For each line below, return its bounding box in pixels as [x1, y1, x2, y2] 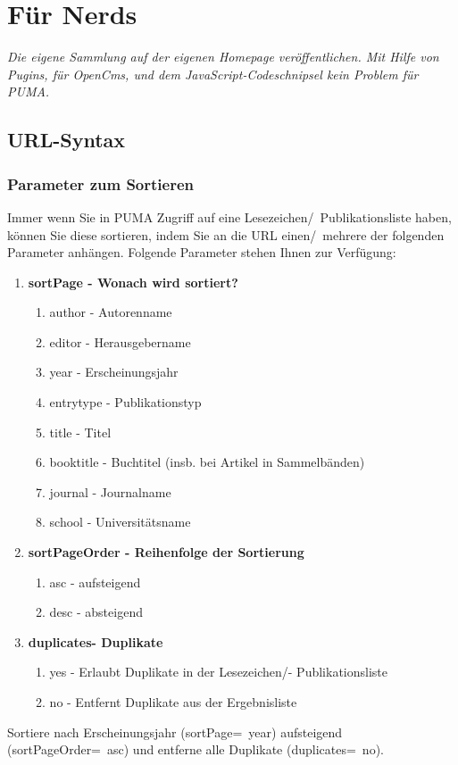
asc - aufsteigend [49, 572, 141, 591]
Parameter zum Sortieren [7, 172, 194, 195]
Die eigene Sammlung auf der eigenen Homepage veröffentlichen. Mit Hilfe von [7, 47, 439, 66]
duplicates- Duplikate [28, 632, 163, 651]
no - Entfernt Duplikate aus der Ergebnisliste [49, 693, 297, 711]
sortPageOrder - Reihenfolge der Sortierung [28, 543, 304, 561]
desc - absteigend [49, 603, 143, 621]
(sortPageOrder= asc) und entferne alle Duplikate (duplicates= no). [7, 740, 384, 759]
